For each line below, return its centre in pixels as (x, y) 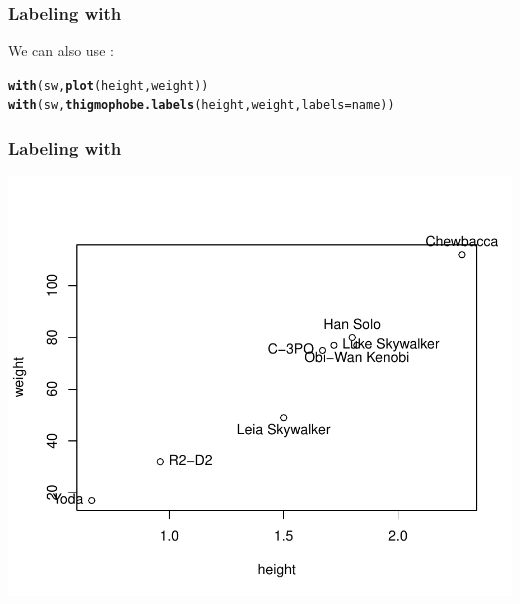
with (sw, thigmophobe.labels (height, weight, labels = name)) (201, 105)
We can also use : (61, 50)
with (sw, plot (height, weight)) (108, 85)
